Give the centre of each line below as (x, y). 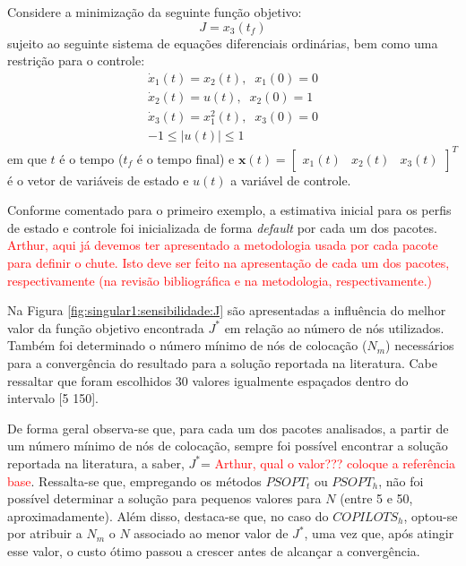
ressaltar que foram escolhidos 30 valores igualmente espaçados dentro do (208, 380)
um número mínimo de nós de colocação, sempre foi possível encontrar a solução (228, 446)
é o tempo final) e (186, 158)
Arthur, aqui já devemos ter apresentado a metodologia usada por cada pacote (223, 245)
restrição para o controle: (76, 60)
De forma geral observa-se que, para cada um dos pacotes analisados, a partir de (228, 428)
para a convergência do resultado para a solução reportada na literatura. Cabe (222, 362)
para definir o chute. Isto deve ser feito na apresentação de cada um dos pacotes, (229, 263)
